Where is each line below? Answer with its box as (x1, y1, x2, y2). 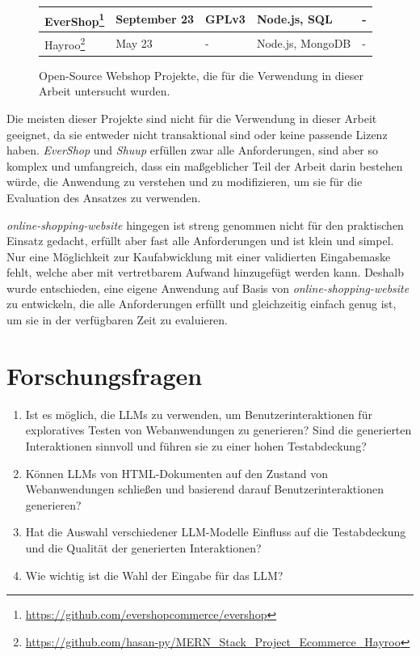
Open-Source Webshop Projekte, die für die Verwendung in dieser (39, 66, 363, 83)
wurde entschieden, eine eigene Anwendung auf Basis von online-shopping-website (6, 279, 409, 296)
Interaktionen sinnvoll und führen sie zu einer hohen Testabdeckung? (25, 437, 367, 454)
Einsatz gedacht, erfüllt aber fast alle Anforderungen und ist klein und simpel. (6, 232, 394, 249)
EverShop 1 (44, 10, 105, 29)
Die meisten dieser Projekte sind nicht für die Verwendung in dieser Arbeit (6, 109, 377, 126)
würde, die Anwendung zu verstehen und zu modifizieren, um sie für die (6, 173, 363, 190)
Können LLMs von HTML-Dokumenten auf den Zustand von (25, 464, 329, 481)
